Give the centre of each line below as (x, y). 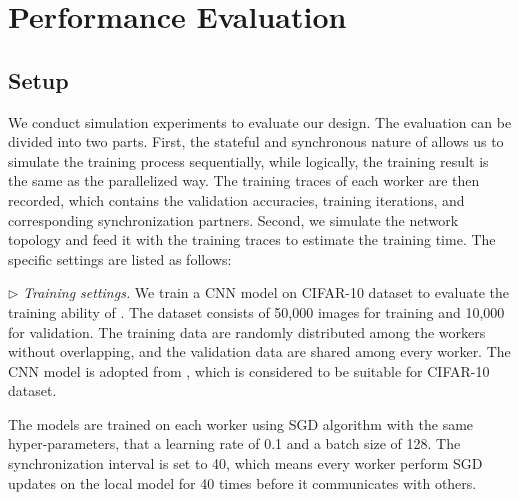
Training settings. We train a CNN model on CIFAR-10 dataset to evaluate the (266, 292)
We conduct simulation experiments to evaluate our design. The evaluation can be (260, 121)
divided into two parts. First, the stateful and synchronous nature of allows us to (256, 141)
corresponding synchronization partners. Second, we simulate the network (233, 219)
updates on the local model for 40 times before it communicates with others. (242, 482)
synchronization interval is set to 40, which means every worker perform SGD (245, 463)
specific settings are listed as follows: (120, 258)
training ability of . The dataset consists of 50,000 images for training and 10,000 (256, 311)
